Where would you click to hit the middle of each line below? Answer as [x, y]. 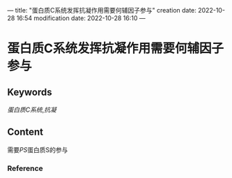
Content [25, 132]
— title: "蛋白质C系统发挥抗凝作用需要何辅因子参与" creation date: [102, 10]
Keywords [30, 92]
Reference [25, 168]
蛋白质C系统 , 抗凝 [32, 110]
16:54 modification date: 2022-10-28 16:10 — [81, 18]
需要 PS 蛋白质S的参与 [38, 149]
